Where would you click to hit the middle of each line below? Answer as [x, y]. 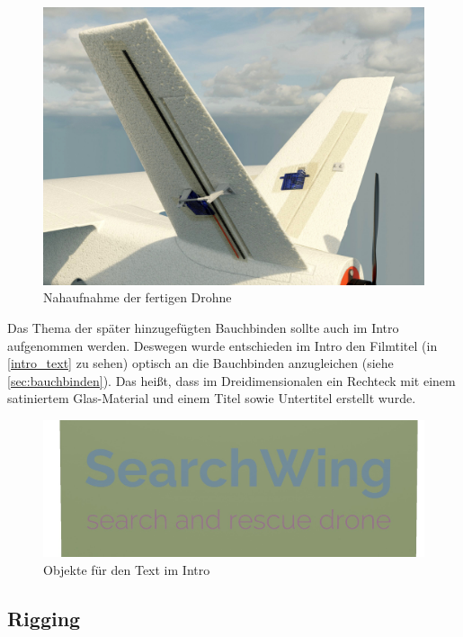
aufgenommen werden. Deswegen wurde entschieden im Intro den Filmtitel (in [223, 345]
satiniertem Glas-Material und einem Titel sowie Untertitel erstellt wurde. [212, 398]
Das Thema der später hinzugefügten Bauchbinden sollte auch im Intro [203, 328]
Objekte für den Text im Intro [127, 569]
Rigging [44, 618]
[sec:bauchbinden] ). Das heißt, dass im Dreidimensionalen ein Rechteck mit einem [231, 380]
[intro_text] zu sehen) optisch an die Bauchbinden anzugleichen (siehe [200, 363]
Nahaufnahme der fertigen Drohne [138, 297]
